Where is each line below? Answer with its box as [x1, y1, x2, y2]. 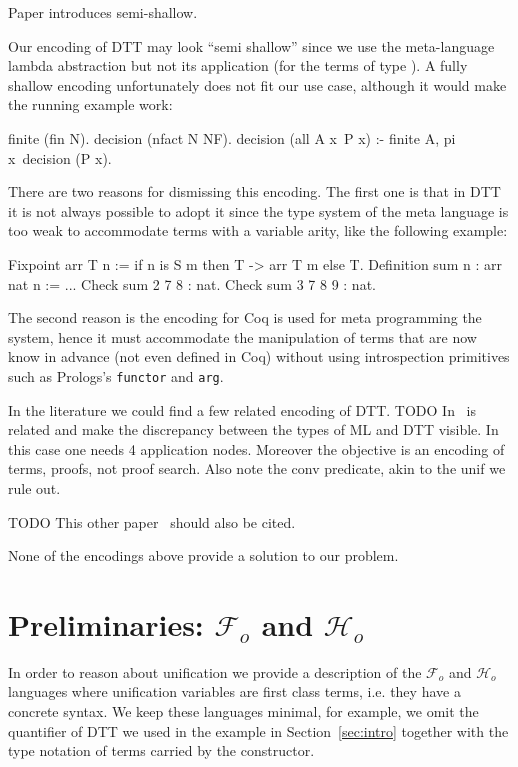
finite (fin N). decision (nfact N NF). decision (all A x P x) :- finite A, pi [8, 127, 456, 148]
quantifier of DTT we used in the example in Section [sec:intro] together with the [8, 720, 509, 741]
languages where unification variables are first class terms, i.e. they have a [8, 681, 461, 702]
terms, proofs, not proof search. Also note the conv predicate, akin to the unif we [8, 458, 506, 479]
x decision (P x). [8, 147, 112, 168]
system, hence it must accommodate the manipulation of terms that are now [8, 326, 477, 347]
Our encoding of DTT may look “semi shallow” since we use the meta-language [8, 35, 495, 56]
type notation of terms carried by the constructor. [8, 740, 315, 761]
